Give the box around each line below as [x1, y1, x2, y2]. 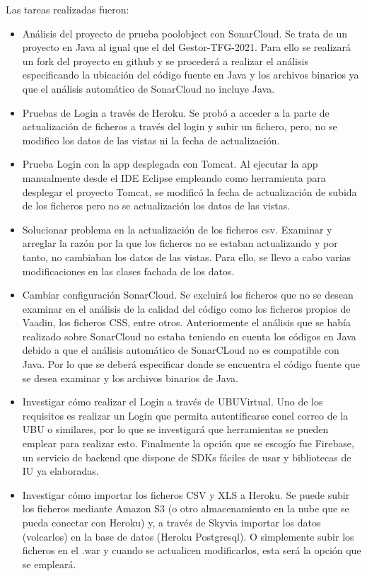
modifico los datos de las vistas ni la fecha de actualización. [22, 132, 280, 147]
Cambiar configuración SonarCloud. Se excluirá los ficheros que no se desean [22, 287, 354, 302]
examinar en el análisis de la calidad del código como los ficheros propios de [22, 301, 351, 316]
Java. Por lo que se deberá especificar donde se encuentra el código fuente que [22, 357, 360, 371]
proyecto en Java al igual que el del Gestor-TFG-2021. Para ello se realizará [22, 40, 351, 54]
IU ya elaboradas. [22, 463, 99, 478]
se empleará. [22, 556, 76, 571]
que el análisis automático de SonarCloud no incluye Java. [22, 81, 275, 96]
